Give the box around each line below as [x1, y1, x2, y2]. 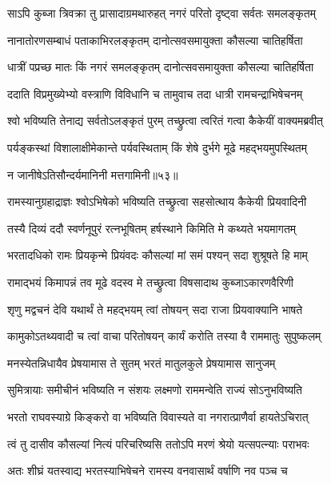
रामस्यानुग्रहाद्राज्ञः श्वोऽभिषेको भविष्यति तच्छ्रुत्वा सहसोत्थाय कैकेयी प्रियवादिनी [7, 193, 307, 210]
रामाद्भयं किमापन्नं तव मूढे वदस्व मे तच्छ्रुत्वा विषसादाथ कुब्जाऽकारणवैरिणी [7, 273, 293, 290]
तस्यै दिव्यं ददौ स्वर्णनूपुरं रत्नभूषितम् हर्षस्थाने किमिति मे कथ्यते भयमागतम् [7, 219, 297, 236]
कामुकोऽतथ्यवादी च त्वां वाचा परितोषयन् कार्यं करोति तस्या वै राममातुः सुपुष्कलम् [7, 328, 321, 344]
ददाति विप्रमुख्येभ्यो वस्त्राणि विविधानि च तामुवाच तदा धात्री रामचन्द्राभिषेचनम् [7, 85, 303, 102]
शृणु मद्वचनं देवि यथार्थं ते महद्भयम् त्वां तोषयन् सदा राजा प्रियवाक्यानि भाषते [7, 300, 303, 317]
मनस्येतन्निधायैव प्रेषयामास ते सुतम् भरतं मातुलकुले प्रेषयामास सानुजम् [7, 354, 276, 371]
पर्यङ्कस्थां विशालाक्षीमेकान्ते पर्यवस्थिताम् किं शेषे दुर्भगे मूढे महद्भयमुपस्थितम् [7, 139, 307, 155]
